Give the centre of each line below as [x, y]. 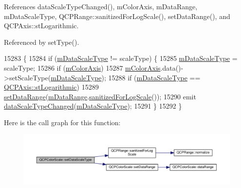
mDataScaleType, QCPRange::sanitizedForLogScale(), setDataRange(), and [117, 16]
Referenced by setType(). [42, 42]
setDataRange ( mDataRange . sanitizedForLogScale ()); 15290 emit [100, 96]
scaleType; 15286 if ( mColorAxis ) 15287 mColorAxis [82, 67]
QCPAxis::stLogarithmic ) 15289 [51, 87]
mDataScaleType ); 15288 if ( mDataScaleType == [126, 77]
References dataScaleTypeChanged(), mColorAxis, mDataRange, [101, 6]
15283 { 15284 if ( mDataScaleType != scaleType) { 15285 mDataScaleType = [121, 58]
